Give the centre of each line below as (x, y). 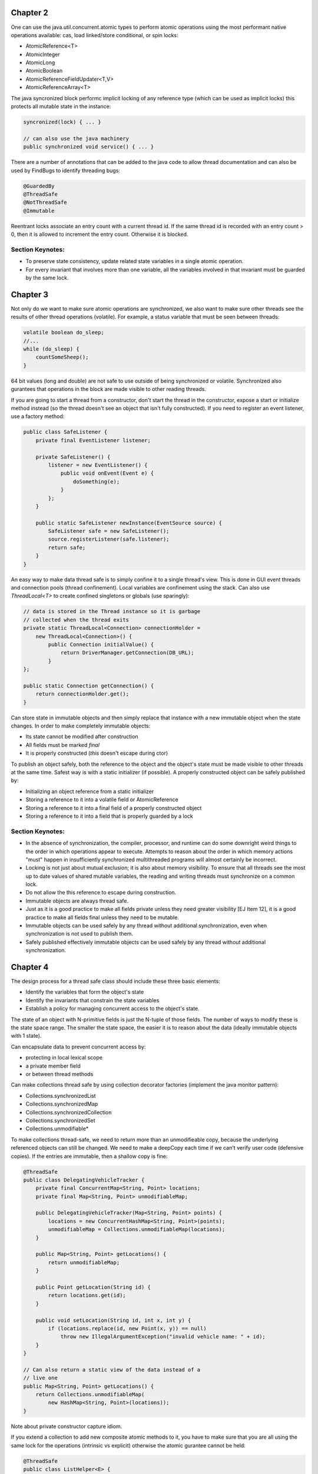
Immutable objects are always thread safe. (77, 901)
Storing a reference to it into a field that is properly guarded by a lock (110, 816)
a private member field (53, 1066)
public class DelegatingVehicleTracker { (84, 1180)
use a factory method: (38, 416)
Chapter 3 (30, 295)
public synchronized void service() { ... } (89, 147)
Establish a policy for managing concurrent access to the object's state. (112, 1009)
